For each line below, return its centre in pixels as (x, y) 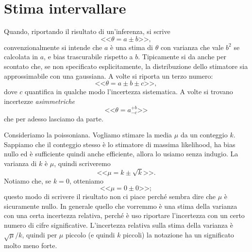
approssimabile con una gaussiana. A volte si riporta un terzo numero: (109, 76)
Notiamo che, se (28, 180)
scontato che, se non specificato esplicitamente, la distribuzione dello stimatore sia (126, 66)
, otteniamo (86, 180)
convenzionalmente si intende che (53, 47)
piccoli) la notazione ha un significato (178, 234)
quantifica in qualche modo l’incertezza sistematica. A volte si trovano (129, 92)
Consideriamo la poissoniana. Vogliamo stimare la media (88, 135)
